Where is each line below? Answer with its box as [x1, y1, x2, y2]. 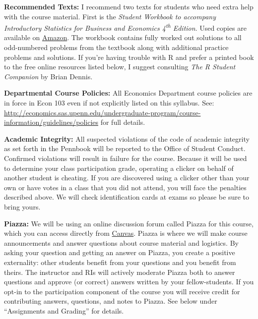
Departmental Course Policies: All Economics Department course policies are [4, 88, 253, 98]
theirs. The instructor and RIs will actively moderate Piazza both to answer [4, 266, 235, 277]
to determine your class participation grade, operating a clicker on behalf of [4, 162, 234, 173]
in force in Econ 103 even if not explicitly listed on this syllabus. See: [4, 98, 214, 107]
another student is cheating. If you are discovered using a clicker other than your [4, 172, 250, 183]
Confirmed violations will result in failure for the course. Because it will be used [4, 153, 247, 163]
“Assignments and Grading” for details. [4, 305, 124, 316]
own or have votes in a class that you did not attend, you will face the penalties [4, 182, 247, 192]
